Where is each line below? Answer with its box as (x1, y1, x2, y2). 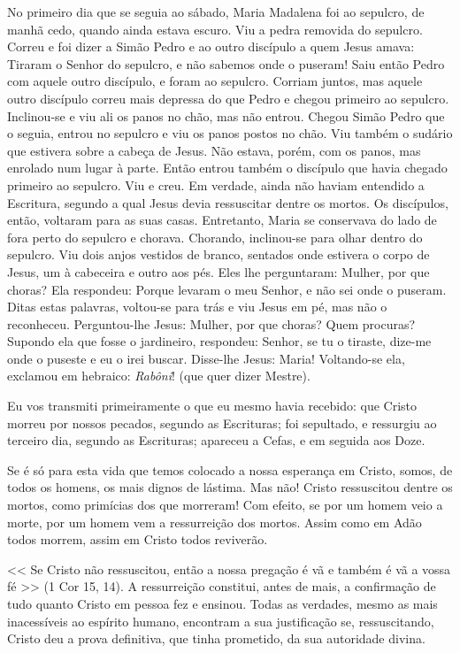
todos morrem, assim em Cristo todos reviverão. (7, 530, 268, 549)
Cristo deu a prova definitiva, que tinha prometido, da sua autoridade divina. (7, 629, 425, 648)
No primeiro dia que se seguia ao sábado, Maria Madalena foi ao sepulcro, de (7, 3, 425, 20)
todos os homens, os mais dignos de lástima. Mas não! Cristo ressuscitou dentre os (7, 478, 453, 496)
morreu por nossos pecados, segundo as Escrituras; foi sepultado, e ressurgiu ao (7, 413, 437, 432)
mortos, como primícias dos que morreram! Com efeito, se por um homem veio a (7, 496, 443, 514)
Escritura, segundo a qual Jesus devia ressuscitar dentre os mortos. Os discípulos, (7, 193, 448, 211)
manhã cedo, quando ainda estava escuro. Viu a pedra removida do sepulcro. (7, 19, 423, 38)
